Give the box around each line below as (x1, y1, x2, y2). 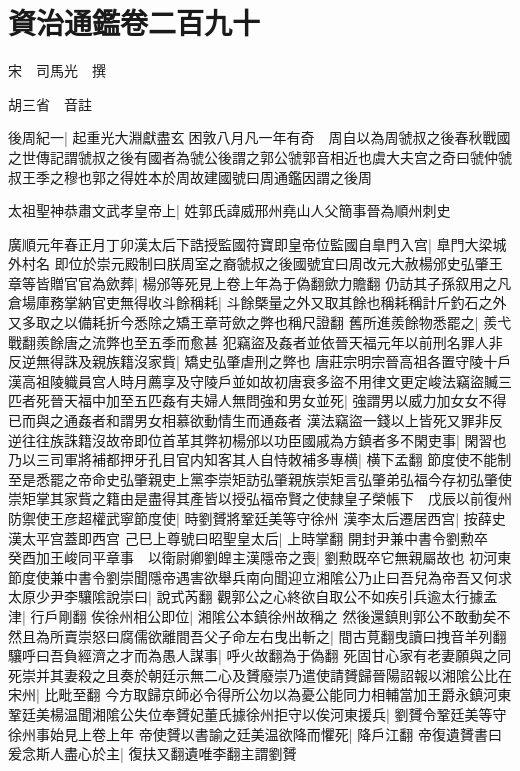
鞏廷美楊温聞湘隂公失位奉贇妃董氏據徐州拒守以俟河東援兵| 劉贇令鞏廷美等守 (8, 703, 507, 724)
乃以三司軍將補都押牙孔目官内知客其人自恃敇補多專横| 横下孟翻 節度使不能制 (8, 449, 512, 470)
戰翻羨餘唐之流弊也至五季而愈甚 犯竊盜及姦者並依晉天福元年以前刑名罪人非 (8, 331, 503, 352)
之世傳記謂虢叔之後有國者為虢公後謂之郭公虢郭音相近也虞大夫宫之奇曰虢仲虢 (8, 146, 512, 167)
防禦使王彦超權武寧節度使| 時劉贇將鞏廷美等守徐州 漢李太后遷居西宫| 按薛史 (8, 508, 506, 528)
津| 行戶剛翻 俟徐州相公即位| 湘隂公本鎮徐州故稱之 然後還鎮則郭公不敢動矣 (8, 605, 497, 626)
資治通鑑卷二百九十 (8, 2, 261, 43)
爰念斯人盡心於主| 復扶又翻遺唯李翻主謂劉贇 (8, 743, 297, 764)
